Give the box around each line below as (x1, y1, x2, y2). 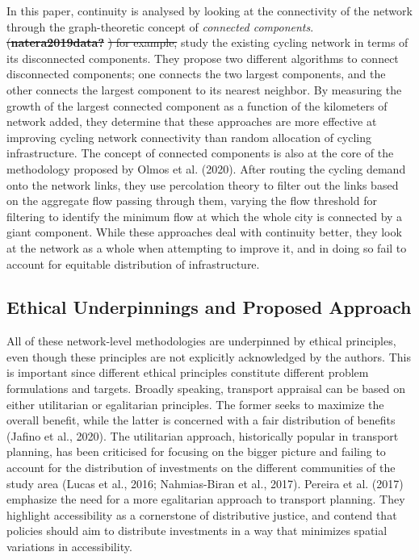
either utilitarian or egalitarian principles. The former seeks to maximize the (6, 395, 384, 412)
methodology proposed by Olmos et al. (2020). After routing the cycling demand (6, 160, 406, 177)
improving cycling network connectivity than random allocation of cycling (6, 128, 372, 145)
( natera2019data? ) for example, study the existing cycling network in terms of (6, 34, 409, 51)
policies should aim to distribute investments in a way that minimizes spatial (6, 522, 388, 539)
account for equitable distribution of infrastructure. (6, 255, 260, 272)
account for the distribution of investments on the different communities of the (6, 459, 396, 476)
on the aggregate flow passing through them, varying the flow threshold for (6, 192, 377, 209)
